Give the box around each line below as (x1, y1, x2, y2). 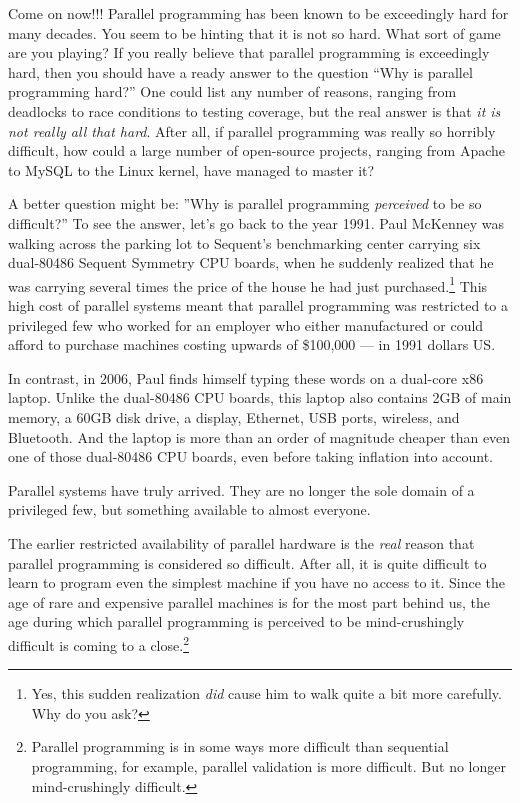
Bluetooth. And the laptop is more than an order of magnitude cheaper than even (8, 426, 511, 447)
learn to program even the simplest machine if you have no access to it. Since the (8, 572, 505, 593)
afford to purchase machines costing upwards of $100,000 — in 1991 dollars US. (8, 334, 496, 355)
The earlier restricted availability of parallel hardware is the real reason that (8, 532, 475, 553)
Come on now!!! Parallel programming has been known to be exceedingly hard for (8, 3, 509, 23)
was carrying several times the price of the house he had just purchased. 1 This (8, 272, 488, 296)
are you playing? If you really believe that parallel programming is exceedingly (8, 42, 490, 63)
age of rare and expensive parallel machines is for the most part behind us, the (8, 591, 491, 612)
